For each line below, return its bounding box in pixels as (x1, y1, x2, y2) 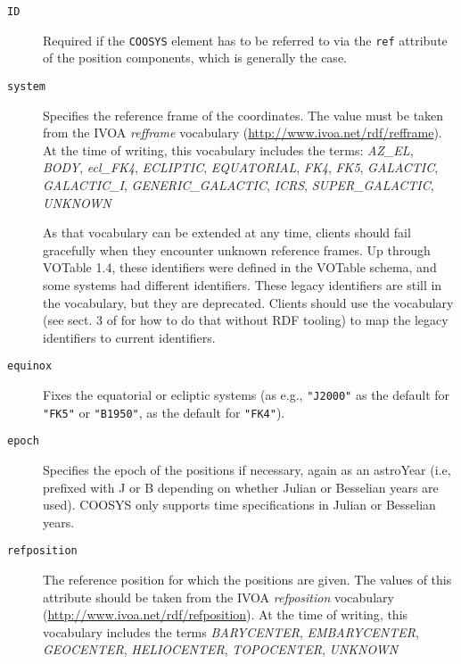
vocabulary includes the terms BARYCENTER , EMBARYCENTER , (43, 622, 419, 641)
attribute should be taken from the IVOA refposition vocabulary (43, 587, 394, 606)
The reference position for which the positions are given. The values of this (43, 569, 452, 588)
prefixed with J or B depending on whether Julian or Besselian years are (43, 477, 439, 496)
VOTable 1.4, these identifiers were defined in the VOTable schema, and (43, 258, 437, 277)
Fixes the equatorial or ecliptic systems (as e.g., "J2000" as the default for (43, 385, 450, 403)
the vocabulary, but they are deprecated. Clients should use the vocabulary (43, 293, 454, 311)
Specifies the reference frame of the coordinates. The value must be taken (43, 105, 444, 124)
